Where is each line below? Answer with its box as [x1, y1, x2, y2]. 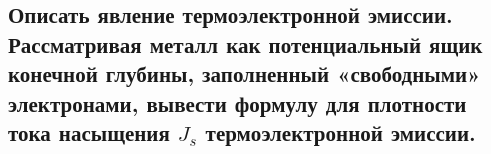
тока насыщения [8, 116, 170, 147]
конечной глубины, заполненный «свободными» [8, 58, 481, 89]
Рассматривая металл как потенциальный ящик [8, 28, 483, 59]
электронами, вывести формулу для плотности [8, 87, 467, 118]
